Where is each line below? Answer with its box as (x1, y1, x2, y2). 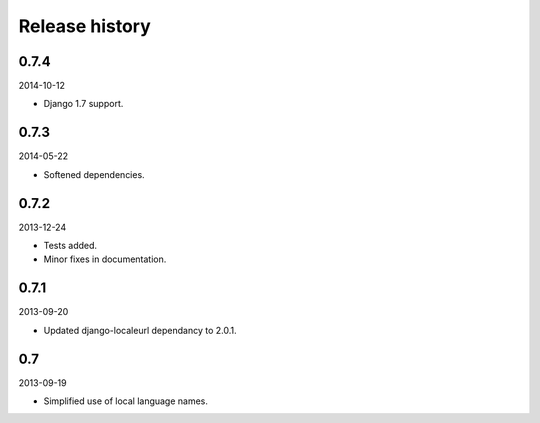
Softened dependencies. (43, 168, 145, 180)
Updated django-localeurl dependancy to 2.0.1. (43, 324, 237, 336)
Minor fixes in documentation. (43, 253, 167, 265)
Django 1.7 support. (43, 98, 124, 110)
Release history (18, 15, 152, 37)
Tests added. (43, 240, 98, 252)
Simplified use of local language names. (43, 395, 209, 407)
